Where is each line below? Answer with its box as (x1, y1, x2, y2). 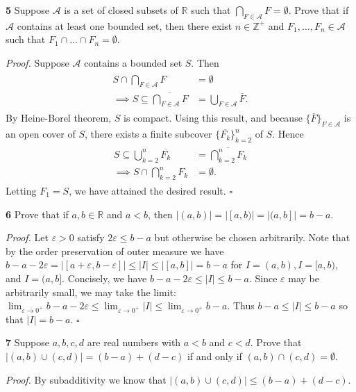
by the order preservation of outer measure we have (6, 243, 224, 258)
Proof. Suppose (6, 55, 69, 70)
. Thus (227, 298, 255, 313)
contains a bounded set (84, 55, 183, 70)
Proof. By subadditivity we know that (6, 372, 167, 386)
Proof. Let (6, 230, 49, 245)
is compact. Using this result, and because (124, 111, 303, 125)
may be (288, 270, 319, 285)
